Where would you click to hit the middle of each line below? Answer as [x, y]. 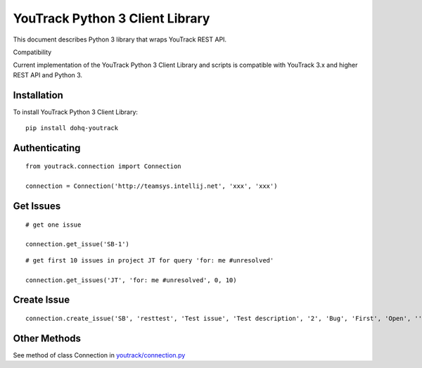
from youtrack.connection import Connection [104, 166]
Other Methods [47, 338]
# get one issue [53, 224]
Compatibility [32, 52]
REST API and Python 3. [48, 75]
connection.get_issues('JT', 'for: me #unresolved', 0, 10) [131, 280]
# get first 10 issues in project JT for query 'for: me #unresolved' [150, 260]
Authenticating [47, 148]
